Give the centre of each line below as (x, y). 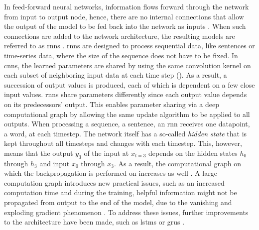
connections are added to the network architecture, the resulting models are (120, 36)
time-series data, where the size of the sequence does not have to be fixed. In (121, 55)
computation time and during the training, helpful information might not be (121, 192)
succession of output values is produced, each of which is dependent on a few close (129, 84)
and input (55, 163)
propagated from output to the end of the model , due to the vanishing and (118, 202)
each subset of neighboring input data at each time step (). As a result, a (116, 75)
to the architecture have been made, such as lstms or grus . (94, 222)
